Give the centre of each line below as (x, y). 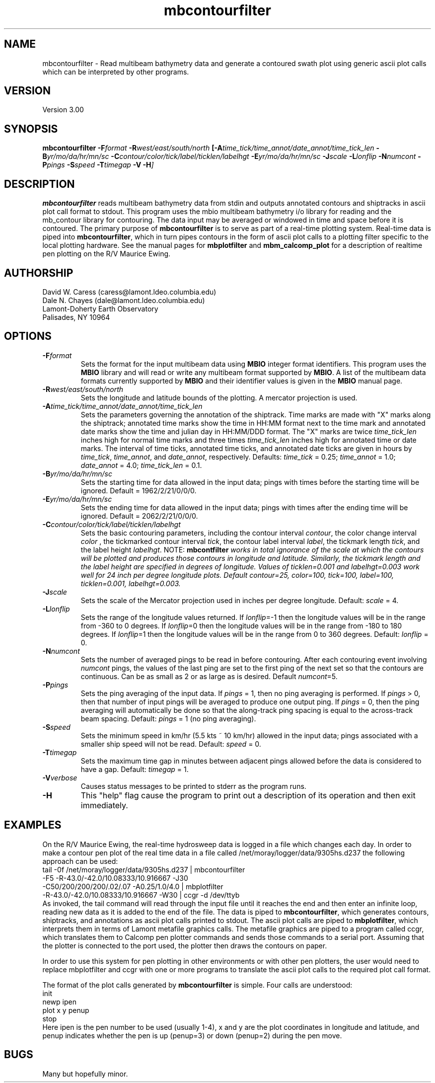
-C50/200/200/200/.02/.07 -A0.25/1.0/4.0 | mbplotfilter (133, 886)
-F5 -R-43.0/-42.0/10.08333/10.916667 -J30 (115, 878)
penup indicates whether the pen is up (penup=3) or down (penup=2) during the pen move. (192, 1035)
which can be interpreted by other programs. (116, 72)
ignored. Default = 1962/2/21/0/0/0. (139, 490)
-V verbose (60, 777)
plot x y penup (66, 1010)
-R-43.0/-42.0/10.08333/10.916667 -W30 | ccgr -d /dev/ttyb (141, 895)
